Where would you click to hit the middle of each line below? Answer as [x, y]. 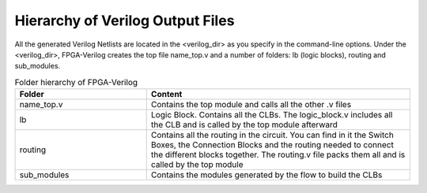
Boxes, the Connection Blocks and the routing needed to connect [272, 145]
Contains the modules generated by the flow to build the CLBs [266, 175]
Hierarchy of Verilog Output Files [125, 20]
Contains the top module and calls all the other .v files [251, 105]
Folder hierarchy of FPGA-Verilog [76, 82]
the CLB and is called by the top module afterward [244, 124]
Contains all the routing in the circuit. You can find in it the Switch [272, 135]
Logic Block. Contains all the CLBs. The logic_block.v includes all [272, 115]
